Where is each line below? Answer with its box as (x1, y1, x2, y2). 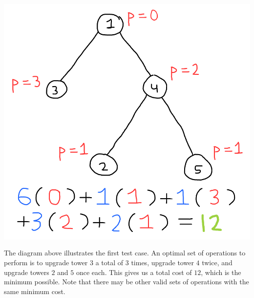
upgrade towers (4, 267, 49, 277)
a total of (95, 257, 124, 267)
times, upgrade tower (131, 257, 194, 267)
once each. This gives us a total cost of (76, 267, 192, 277)
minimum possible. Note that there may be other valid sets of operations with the (4, 276, 249, 287)
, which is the (201, 267, 241, 277)
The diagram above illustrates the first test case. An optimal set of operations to (4, 248, 246, 258)
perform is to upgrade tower (4, 257, 88, 267)
